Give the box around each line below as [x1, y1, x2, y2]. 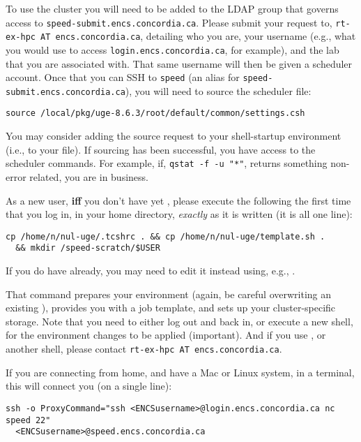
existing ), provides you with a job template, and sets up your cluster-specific [6, 300, 336, 315]
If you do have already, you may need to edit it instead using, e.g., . [6, 263, 295, 278]
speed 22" [6, 415, 51, 425]
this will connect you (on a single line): [6, 378, 172, 393]
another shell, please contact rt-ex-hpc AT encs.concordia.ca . [6, 341, 282, 356]
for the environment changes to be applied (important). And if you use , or [6, 327, 326, 342]
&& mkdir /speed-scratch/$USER [15, 243, 160, 253]
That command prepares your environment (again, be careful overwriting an [6, 286, 332, 301]
